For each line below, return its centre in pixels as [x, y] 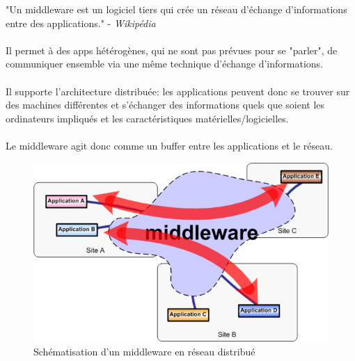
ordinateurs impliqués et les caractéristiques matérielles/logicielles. [147, 118]
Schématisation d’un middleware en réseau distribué [144, 352]
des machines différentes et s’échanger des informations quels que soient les [165, 105]
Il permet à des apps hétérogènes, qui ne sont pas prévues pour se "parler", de [172, 50]
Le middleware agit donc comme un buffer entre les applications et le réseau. [169, 145]
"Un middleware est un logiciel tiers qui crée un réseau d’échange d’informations [176, 9]
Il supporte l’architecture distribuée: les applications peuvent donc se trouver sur [178, 91]
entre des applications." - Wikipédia [81, 23]
